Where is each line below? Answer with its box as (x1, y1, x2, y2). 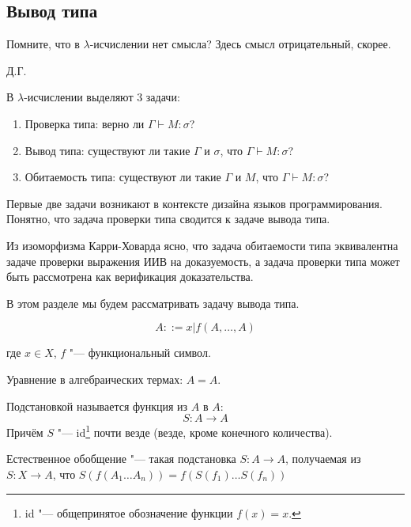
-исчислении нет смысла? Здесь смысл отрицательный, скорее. (89, 36, 391, 52)
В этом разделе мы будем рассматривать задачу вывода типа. (6, 294, 300, 311)
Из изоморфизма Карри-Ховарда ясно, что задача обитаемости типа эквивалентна (6, 237, 398, 253)
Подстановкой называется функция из (6, 397, 188, 414)
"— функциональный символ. (69, 344, 211, 361)
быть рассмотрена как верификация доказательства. (6, 268, 254, 285)
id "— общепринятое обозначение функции (25, 504, 233, 521)
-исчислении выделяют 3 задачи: (24, 89, 180, 105)
